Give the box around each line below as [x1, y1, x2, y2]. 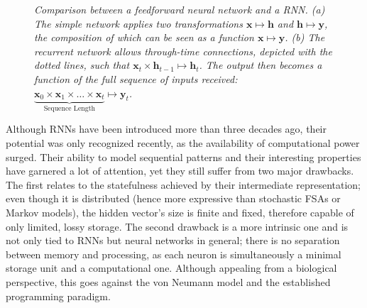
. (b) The [285, 30, 325, 45]
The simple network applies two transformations [34, 16, 243, 31]
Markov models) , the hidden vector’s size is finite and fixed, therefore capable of [6, 205, 354, 220]
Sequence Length [43, 104, 95, 112]
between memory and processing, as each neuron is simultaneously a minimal [6, 246, 341, 261]
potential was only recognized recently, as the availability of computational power [6, 136, 360, 150]
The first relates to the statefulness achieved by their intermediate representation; [6, 177, 361, 192]
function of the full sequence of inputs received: [34, 71, 238, 86]
